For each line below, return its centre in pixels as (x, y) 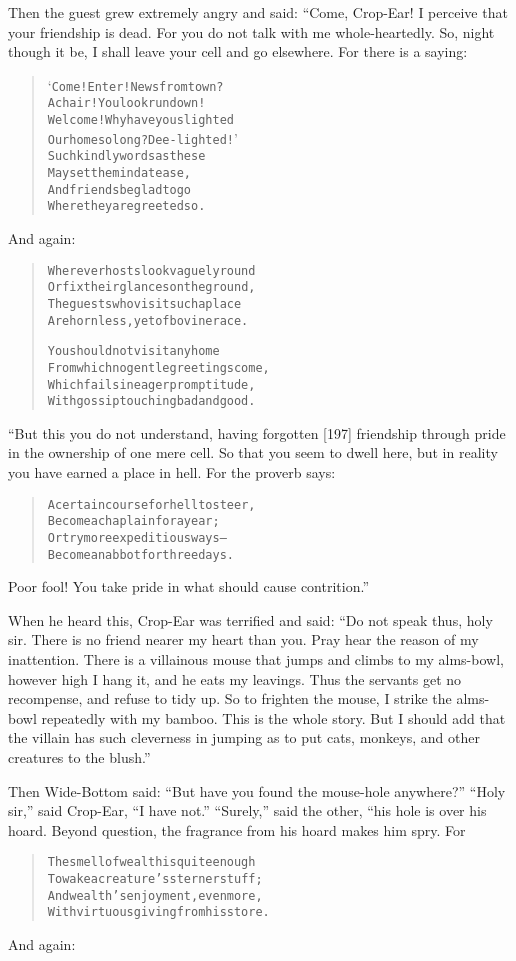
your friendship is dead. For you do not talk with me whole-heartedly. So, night (251, 31)
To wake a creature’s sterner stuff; (155, 879)
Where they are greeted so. (126, 206)
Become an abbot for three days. (140, 554)
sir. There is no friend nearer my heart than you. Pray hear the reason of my (243, 639)
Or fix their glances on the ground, (151, 287)
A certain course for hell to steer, (151, 504)
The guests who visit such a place (144, 303)
